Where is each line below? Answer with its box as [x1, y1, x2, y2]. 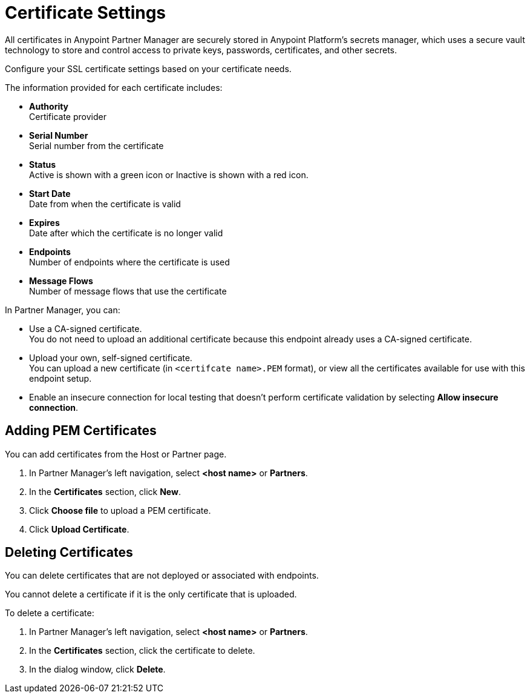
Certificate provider [29, 111, 106, 122]
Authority [29, 101, 69, 111]
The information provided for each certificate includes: [5, 82, 223, 93]
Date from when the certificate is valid [29, 198, 181, 209]
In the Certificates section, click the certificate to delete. [29, 645, 255, 656]
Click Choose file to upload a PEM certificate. [29, 505, 211, 516]
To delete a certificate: [5, 608, 94, 619]
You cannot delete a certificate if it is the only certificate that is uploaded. [5, 589, 297, 600]
